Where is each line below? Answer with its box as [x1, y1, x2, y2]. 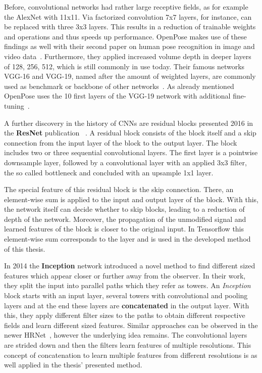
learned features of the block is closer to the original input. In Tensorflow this [4, 223, 244, 234]
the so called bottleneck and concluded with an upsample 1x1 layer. [4, 167, 214, 177]
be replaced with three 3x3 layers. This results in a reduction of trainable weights [4, 21, 256, 32]
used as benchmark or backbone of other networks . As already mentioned [4, 80, 234, 91]
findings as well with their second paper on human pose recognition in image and [4, 41, 255, 52]
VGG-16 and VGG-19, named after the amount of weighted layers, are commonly [4, 71, 256, 81]
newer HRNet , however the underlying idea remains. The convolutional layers [4, 330, 247, 340]
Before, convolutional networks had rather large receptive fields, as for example [4, 2, 248, 12]
